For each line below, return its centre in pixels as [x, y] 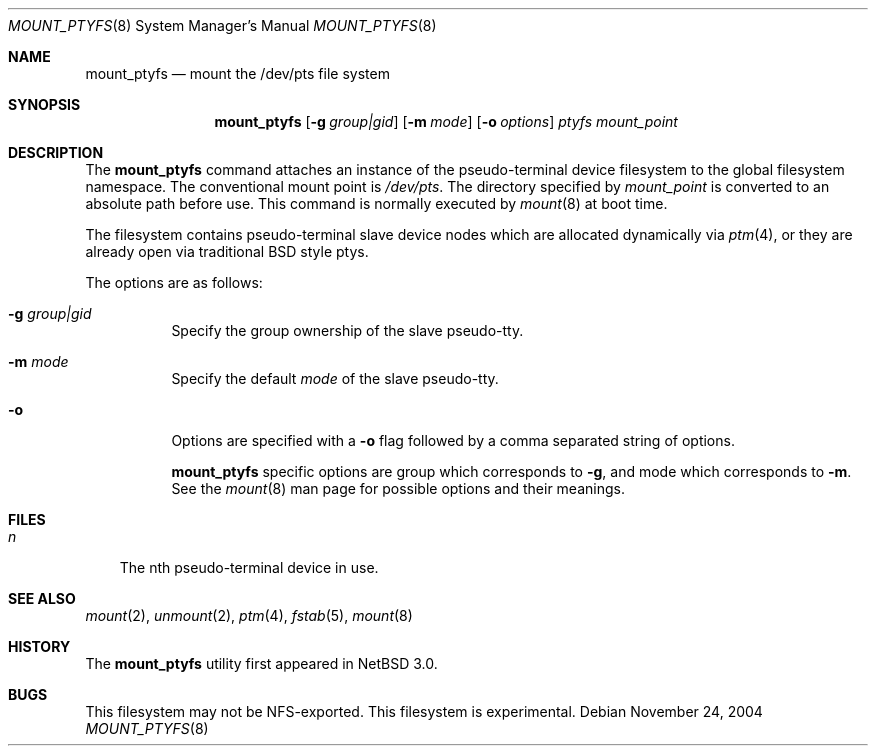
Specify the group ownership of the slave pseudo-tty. [347, 330]
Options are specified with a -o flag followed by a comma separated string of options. [453, 440]
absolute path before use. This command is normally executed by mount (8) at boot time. [376, 203]
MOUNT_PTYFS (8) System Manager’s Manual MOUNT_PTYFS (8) [222, 25]
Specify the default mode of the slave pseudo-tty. [335, 378]
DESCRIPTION [56, 152]
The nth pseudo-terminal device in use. [249, 567]
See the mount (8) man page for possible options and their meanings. [398, 488]
